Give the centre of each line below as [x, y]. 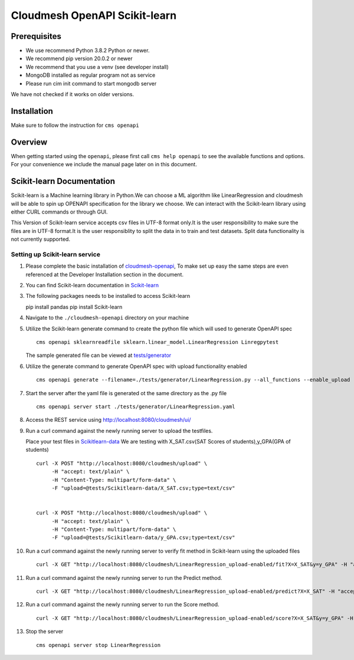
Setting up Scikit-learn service [55, 254]
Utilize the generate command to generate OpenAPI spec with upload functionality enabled [136, 366]
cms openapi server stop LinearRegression [99, 645]
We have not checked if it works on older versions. [73, 94]
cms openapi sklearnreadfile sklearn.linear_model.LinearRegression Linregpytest [158, 342]
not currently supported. [41, 239]
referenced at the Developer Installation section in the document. [105, 274]
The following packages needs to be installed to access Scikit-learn [108, 296]
